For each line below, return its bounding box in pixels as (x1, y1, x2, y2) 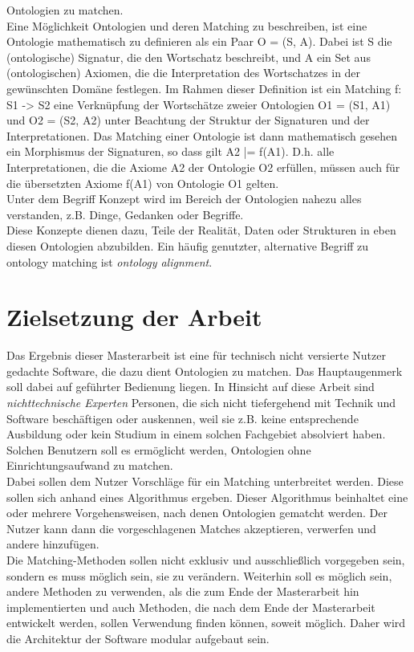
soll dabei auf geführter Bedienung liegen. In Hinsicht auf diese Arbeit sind (6, 378, 375, 395)
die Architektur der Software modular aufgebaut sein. (6, 630, 270, 646)
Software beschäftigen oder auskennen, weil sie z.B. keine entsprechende (6, 410, 359, 426)
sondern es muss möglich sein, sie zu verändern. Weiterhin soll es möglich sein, (6, 567, 392, 584)
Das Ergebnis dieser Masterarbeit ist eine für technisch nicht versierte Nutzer (6, 347, 386, 364)
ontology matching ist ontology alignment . (6, 253, 213, 270)
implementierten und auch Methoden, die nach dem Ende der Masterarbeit (6, 598, 375, 615)
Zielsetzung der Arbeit (6, 300, 262, 333)
